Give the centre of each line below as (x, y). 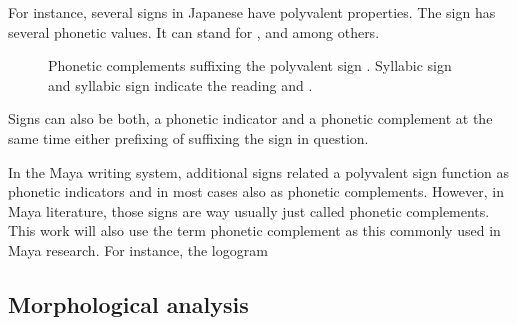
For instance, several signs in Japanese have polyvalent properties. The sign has (252, 12)
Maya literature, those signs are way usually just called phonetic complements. (249, 210)
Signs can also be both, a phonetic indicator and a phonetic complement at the (250, 118)
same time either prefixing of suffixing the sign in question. (188, 137)
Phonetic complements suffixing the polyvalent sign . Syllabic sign (250, 65)
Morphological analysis (128, 303)
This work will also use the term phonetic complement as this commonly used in (254, 230)
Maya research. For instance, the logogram (138, 249)
